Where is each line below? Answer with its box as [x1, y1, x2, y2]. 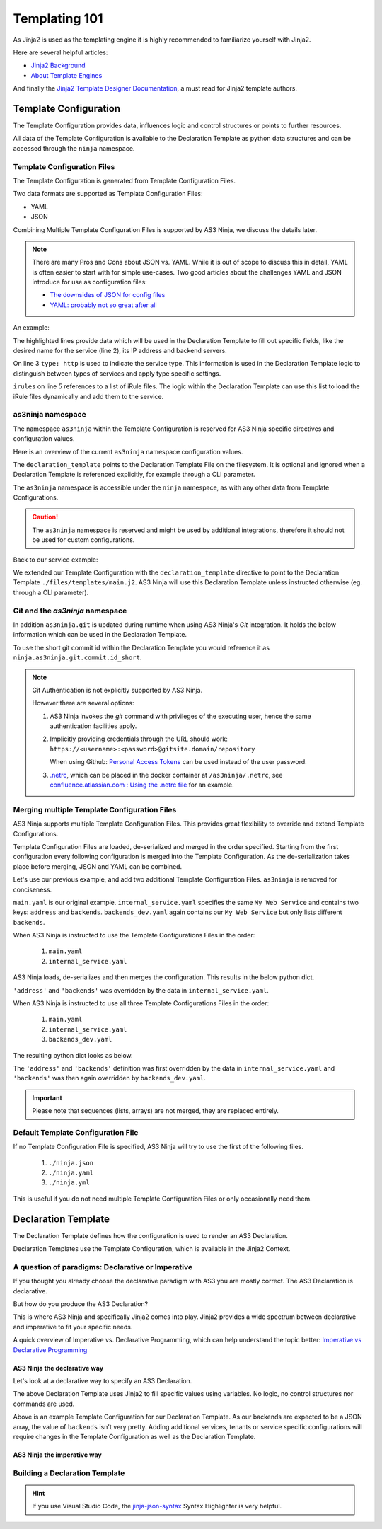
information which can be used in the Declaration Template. [13, 630, 187, 639]
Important [32, 1093, 63, 1102]
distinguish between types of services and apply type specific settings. [13, 369, 221, 378]
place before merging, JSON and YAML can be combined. [13, 862, 183, 870]
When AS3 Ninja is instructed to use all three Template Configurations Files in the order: [13, 999, 270, 1008]
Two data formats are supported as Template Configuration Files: [13, 190, 203, 198]
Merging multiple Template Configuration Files [13, 804, 177, 814]
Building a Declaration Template [13, 1468, 125, 1478]
